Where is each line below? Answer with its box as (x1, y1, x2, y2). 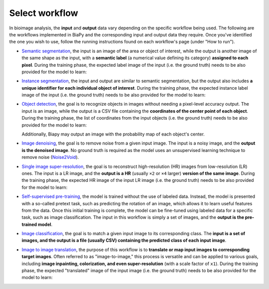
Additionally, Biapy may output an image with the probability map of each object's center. (21, 131, 205, 137)
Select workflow (9, 7, 78, 18)
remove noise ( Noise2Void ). (21, 154, 79, 160)
